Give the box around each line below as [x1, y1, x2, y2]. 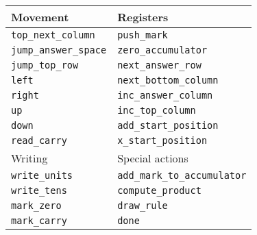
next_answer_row [117, 60, 201, 71]
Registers [117, 9, 169, 25]
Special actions [117, 150, 188, 166]
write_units [11, 170, 73, 181]
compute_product [117, 185, 201, 196]
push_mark [117, 29, 168, 40]
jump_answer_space [11, 45, 107, 55]
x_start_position [117, 135, 208, 146]
